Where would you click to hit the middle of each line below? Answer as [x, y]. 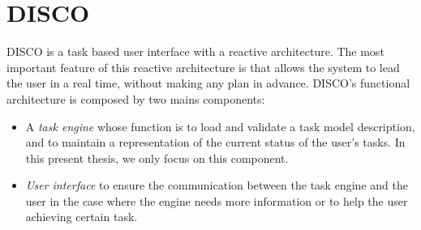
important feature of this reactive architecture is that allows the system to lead [203, 67]
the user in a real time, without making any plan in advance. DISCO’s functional [208, 83]
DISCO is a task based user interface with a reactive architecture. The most [195, 51]
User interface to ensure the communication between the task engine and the [217, 185]
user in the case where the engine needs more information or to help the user [217, 200]
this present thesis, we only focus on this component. [157, 158]
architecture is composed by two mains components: [136, 98]
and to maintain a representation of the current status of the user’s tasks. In [215, 142]
